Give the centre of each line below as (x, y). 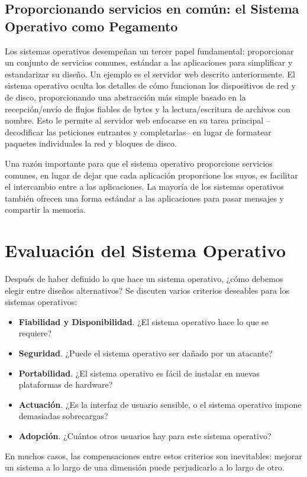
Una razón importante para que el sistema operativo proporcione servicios (139, 163)
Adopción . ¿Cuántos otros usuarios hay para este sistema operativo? (145, 435)
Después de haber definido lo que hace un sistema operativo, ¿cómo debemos (144, 279)
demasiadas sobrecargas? (63, 416)
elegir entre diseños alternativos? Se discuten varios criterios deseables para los (147, 290)
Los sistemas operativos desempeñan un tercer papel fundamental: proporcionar (149, 51)
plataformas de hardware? (66, 384)
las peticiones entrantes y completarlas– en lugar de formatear (159, 132)
